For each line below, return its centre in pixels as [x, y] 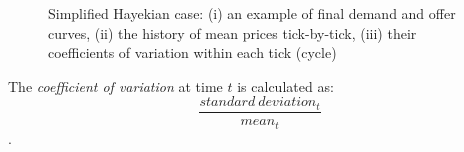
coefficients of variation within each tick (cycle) [192, 52]
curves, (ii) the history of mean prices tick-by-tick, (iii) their [232, 32]
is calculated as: [285, 85]
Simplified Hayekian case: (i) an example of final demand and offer [252, 13]
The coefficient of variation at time [115, 85]
